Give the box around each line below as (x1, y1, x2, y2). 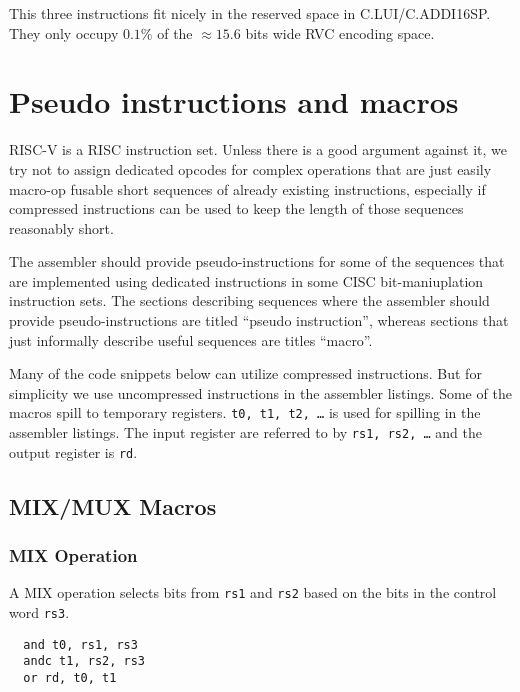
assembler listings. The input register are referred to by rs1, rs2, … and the (9, 422, 482, 443)
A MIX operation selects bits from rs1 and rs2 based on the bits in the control (9, 582, 497, 603)
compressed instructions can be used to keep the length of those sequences (9, 198, 464, 219)
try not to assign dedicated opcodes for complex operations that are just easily (9, 158, 492, 179)
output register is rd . (9, 441, 138, 462)
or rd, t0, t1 (23, 671, 117, 686)
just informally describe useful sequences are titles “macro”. (9, 329, 373, 350)
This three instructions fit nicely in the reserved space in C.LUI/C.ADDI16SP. (9, 3, 491, 23)
